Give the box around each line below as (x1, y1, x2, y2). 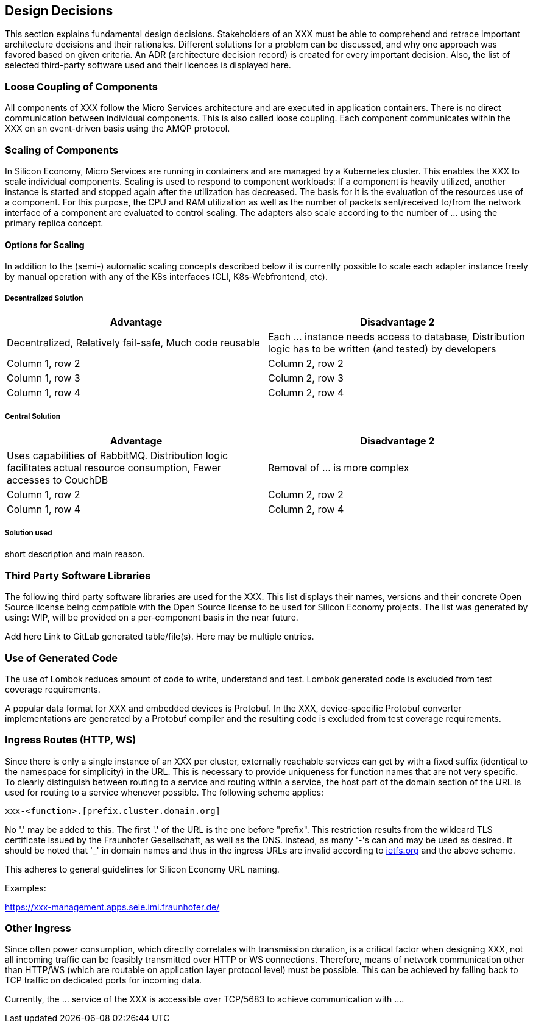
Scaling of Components (5, 143, 119, 156)
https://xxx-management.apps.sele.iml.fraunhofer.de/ (5, 901, 220, 912)
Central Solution (5, 412, 61, 421)
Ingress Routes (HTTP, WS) (5, 734, 136, 746)
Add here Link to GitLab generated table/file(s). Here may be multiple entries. (5, 631, 314, 642)
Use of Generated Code (5, 651, 118, 664)
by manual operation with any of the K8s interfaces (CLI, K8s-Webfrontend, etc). (5, 271, 328, 282)
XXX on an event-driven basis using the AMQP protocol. (5, 123, 230, 134)
